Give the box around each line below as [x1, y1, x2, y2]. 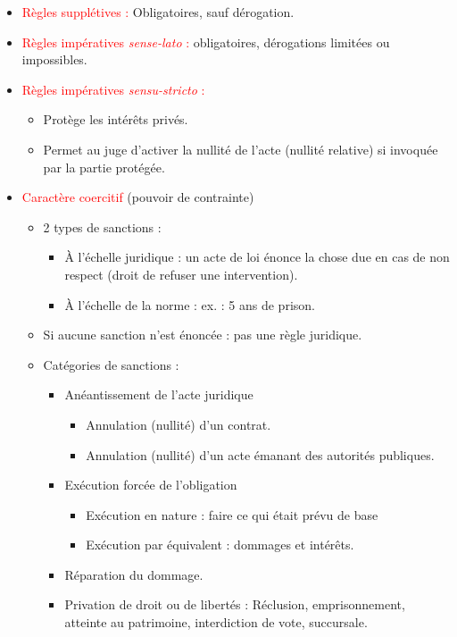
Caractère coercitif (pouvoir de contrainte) [21, 188, 254, 206]
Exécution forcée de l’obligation [64, 475, 237, 494]
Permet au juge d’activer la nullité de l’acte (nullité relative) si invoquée [43, 139, 438, 158]
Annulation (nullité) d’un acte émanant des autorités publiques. [86, 445, 435, 464]
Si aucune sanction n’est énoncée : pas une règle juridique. [43, 325, 362, 344]
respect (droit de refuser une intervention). [64, 264, 298, 283]
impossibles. [21, 50, 87, 69]
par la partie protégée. [43, 157, 165, 176]
